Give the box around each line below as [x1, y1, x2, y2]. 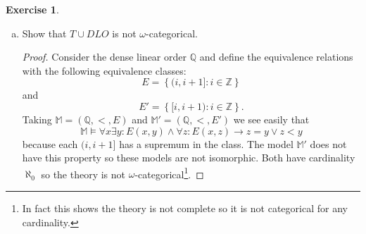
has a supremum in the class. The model [119, 136, 294, 151]
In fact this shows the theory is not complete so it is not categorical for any [22, 201, 348, 215]
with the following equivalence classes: [22, 63, 187, 78]
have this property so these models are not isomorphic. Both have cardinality [22, 150, 355, 165]
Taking [22, 111, 52, 126]
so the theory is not [41, 166, 126, 181]
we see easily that [233, 111, 310, 126]
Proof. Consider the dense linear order [22, 49, 187, 64]
